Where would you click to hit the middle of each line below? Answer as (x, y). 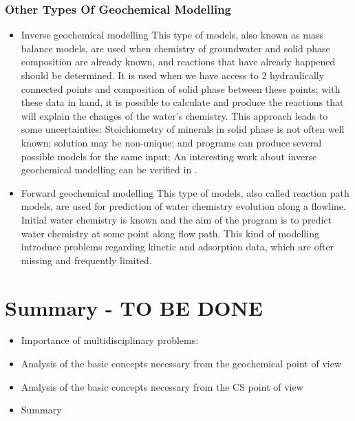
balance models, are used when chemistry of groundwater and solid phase (175, 48)
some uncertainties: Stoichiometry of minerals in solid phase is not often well (183, 129)
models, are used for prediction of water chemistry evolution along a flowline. (183, 206)
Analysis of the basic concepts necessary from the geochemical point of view (181, 364)
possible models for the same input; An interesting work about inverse (169, 156)
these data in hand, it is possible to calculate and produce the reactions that (182, 102)
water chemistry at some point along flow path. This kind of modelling (170, 233)
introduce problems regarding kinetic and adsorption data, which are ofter (177, 247)
